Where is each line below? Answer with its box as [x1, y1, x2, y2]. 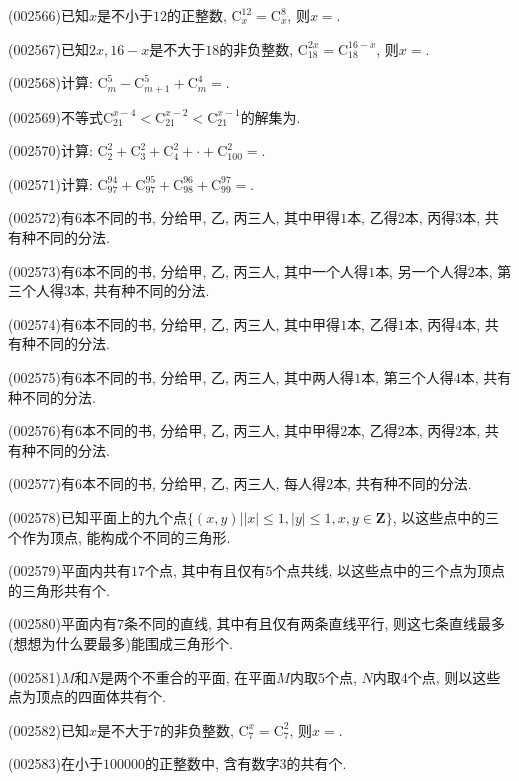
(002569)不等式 [8, 106, 103, 127]
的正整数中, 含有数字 [144, 753, 280, 774]
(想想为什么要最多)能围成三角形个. [8, 632, 233, 653]
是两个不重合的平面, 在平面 [99, 666, 277, 687]
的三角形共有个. [8, 579, 110, 600]
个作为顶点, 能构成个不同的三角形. [8, 526, 231, 547]
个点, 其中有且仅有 [144, 560, 266, 581]
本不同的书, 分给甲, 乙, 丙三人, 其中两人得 [81, 366, 355, 387]
